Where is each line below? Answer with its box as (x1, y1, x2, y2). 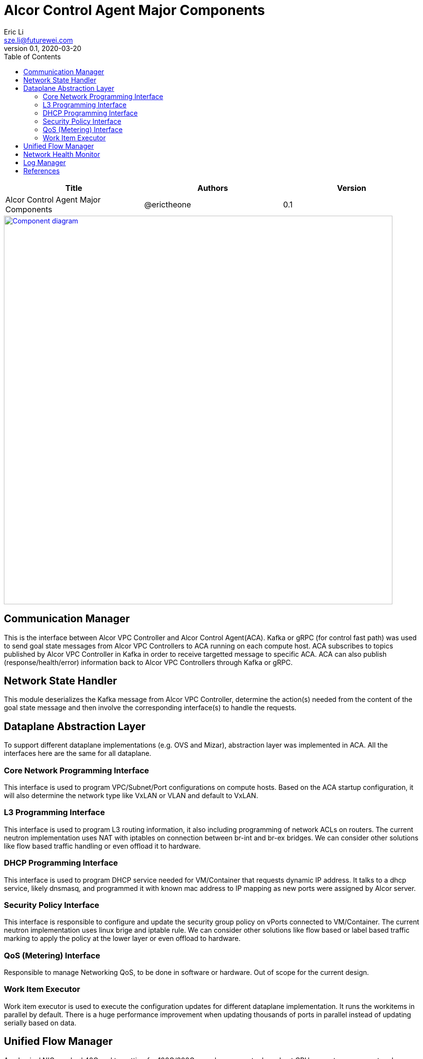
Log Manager (23, 158, 66, 167)
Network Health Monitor (23, 150, 100, 158)
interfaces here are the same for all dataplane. (4, 749, 152, 758)
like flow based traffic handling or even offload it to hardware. (4, 841, 201, 850)
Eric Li (4, 27, 24, 36)
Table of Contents (4, 52, 61, 61)
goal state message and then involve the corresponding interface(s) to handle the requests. (4, 703, 297, 712)
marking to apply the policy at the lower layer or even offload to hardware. (4, 934, 241, 943)
